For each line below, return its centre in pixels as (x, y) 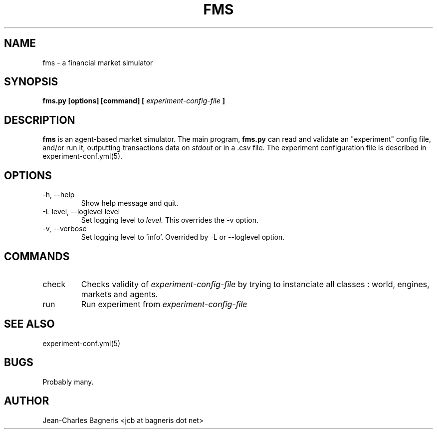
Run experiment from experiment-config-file (164, 304)
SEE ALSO (29, 324)
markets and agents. (119, 294)
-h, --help (59, 195)
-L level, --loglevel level (81, 212)
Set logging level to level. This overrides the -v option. (170, 220)
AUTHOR (27, 401)
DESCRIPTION (40, 120)
